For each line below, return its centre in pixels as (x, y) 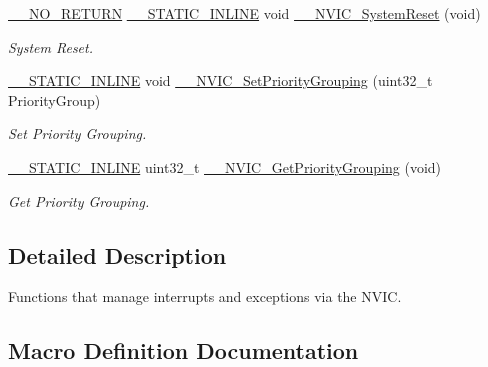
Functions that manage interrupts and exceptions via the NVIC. (205, 296)
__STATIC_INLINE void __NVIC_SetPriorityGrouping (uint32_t (220, 80)
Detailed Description (117, 254)
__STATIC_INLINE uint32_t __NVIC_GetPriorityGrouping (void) (225, 166)
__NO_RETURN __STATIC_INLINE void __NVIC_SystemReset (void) (244, 13)
